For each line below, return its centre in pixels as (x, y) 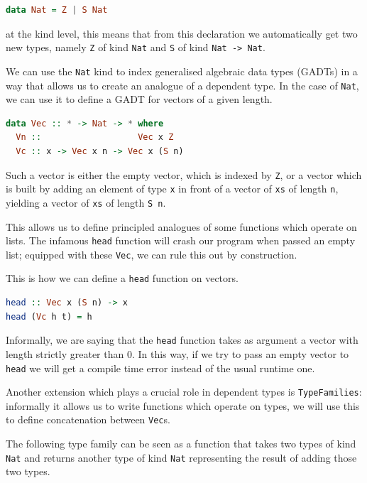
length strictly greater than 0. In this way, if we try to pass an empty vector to (177, 353)
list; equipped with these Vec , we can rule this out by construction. (152, 254)
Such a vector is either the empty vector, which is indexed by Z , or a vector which (184, 174)
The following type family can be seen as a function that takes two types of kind (181, 444)
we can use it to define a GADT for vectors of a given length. (139, 99)
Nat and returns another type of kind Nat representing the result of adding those (181, 457)
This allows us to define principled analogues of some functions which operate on (181, 226)
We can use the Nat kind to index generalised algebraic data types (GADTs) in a (182, 71)
